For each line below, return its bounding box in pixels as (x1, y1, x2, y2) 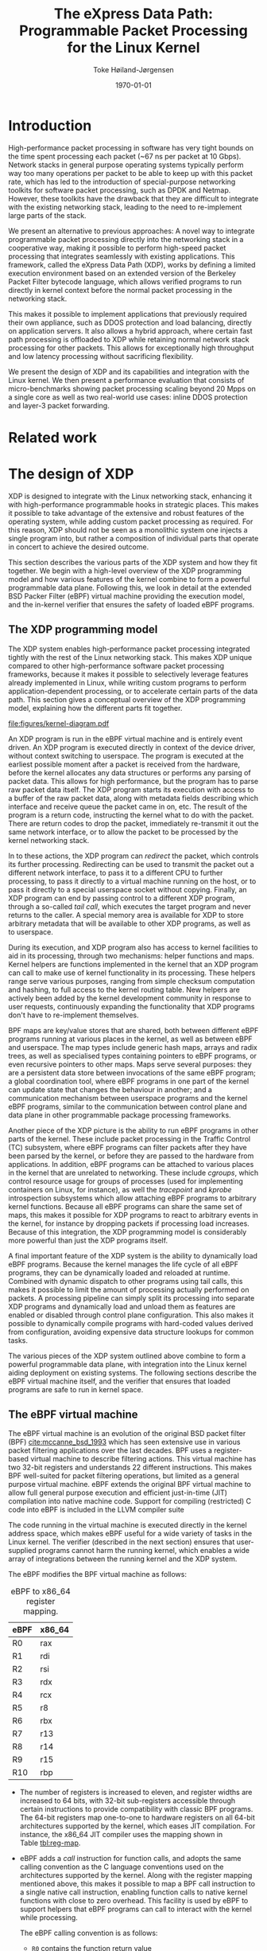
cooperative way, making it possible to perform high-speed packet (8, 243, 226, 252)
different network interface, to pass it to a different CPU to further (8, 868, 223, 877)
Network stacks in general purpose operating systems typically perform (8, 160, 244, 170)
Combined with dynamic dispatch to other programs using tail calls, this (8, 1276, 243, 1286)
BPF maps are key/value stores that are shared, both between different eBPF (8, 1025, 259, 1035)
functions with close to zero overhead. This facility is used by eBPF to (19, 1896, 249, 1906)
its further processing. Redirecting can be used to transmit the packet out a (8, 859, 254, 868)
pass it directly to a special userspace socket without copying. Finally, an (8, 884, 248, 894)
